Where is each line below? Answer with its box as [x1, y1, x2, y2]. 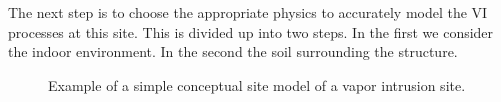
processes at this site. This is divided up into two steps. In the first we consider [8, 21, 494, 42]
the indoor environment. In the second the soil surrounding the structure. [8, 41, 458, 62]
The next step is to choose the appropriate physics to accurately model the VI [8, 2, 488, 22]
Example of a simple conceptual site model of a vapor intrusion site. [48, 74, 466, 95]
